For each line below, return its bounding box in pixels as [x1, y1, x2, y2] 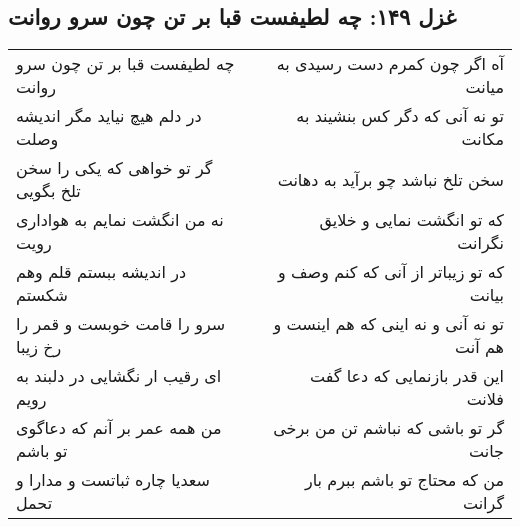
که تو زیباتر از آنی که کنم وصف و [278, 260, 504, 284]
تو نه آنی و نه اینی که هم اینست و [273, 312, 504, 336]
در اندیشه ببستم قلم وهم [16, 260, 187, 284]
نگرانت [457, 231, 504, 255]
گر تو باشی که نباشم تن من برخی [273, 416, 504, 440]
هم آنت [454, 335, 504, 359]
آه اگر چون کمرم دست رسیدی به [276, 52, 504, 76]
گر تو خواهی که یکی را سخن [16, 156, 213, 180]
